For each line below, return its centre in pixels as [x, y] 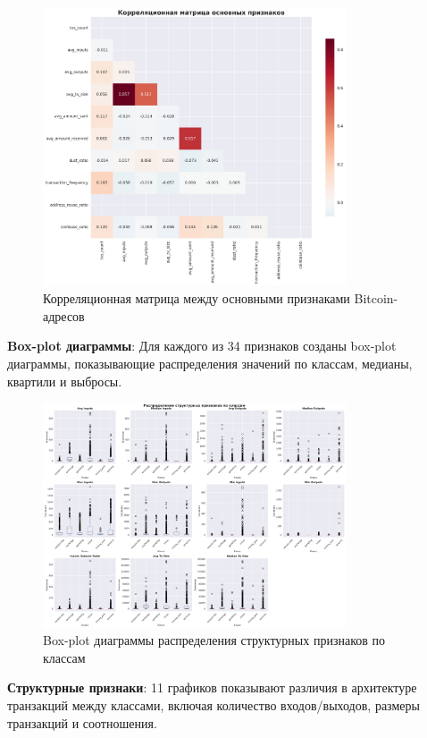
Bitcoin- [376, 298]
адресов [64, 315]
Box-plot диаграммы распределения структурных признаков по [214, 640]
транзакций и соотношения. [82, 722]
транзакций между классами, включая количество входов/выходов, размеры [213, 705]
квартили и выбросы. [65, 381]
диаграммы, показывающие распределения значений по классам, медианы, [210, 364]
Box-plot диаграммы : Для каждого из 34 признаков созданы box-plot [202, 346]
